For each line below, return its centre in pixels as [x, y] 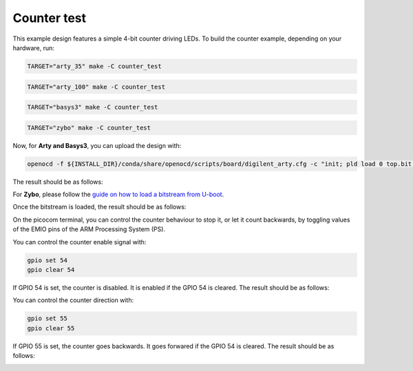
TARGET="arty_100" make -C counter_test [96, 87]
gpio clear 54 [51, 269]
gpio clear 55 [51, 328]
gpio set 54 [47, 260]
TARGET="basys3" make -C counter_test [93, 107]
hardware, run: [34, 47]
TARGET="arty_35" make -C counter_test [94, 66]
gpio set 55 [47, 319]
